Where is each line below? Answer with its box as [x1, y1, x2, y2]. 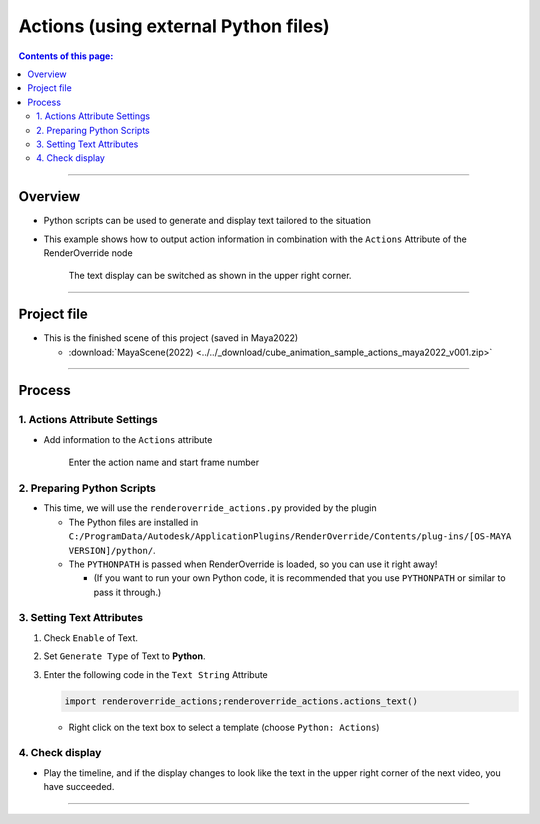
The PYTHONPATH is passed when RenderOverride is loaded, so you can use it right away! [68, 558, 438, 570]
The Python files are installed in [68, 516, 199, 528]
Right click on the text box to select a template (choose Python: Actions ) [68, 721, 380, 733]
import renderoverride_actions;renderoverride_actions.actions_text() [64, 695, 419, 707]
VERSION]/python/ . [68, 544, 156, 556]
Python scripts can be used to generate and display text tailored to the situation [43, 215, 372, 227]
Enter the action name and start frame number [68, 456, 260, 469]
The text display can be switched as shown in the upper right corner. [68, 270, 352, 282]
